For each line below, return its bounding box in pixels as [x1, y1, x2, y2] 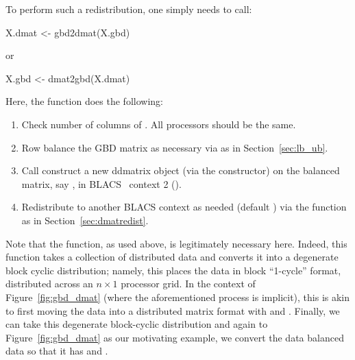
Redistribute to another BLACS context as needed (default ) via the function [21, 200, 347, 214]
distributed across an [5, 276, 93, 291]
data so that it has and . [5, 344, 108, 358]
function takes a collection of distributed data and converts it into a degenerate [5, 250, 339, 264]
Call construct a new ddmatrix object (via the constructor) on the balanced [21, 163, 340, 178]
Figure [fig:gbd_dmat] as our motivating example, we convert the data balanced [5, 330, 344, 344]
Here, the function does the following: [5, 94, 163, 108]
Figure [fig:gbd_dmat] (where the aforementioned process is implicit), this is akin [5, 289, 350, 304]
